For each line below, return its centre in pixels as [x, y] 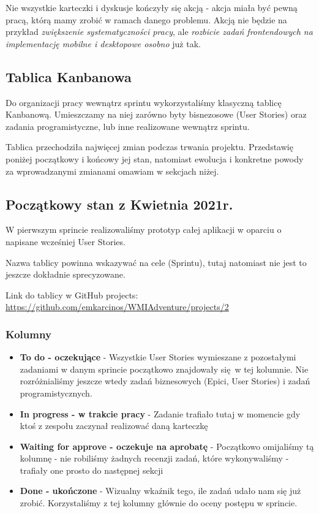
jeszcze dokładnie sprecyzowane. [66, 274]
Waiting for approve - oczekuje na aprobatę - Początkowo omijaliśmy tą [167, 446]
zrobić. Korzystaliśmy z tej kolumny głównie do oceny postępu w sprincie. [159, 503]
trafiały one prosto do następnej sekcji [92, 470]
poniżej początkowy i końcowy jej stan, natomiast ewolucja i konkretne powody [155, 158]
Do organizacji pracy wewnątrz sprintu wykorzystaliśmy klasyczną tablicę [144, 102]
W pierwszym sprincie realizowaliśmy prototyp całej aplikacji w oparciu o [144, 230]
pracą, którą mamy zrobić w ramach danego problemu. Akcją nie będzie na [146, 19]
